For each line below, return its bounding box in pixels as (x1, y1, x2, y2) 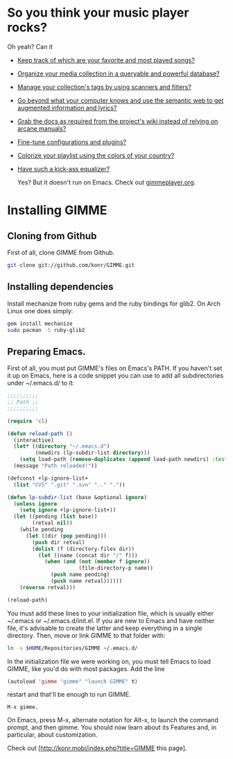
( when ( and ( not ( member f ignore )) (44, 558, 150, 566)
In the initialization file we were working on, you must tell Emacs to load (7, 657, 212, 665)
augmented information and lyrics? (17, 103, 117, 112)
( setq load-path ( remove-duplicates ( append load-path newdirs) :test (19, 456, 228, 463)
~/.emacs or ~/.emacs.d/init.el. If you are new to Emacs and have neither (7, 616, 215, 625)
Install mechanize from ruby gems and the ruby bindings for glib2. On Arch (7, 299, 221, 308)
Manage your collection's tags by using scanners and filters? (17, 82, 192, 91)
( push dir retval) (32, 539, 85, 546)
